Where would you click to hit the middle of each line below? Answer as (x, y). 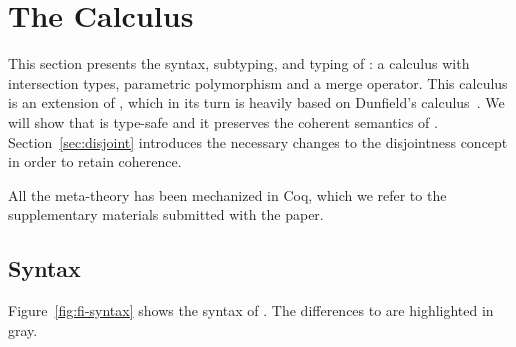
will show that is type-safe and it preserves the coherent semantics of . (223, 121)
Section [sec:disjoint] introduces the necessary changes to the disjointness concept (258, 141)
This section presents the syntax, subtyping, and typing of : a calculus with (239, 63)
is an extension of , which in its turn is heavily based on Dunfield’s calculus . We (256, 102)
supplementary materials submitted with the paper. (166, 214)
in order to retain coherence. (95, 161)
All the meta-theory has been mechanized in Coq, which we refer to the (227, 194)
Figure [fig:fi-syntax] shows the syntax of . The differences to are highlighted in (251, 310)
